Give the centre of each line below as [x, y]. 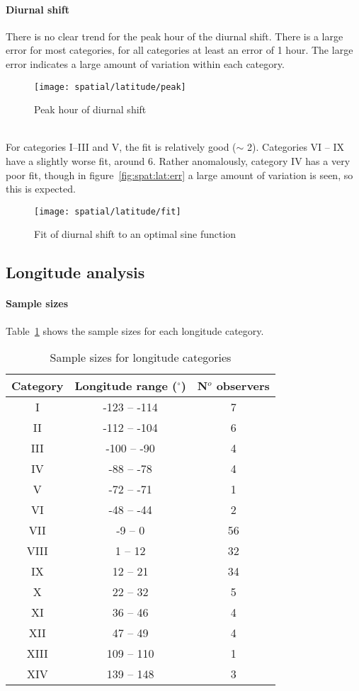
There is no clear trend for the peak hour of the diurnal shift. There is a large [175, 36]
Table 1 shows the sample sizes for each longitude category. [135, 330]
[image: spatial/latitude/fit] [108, 211]
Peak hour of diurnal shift [90, 109]
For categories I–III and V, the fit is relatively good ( [121, 147]
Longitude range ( [126, 386]
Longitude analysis [75, 272]
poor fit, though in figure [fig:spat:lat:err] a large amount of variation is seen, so [179, 175]
